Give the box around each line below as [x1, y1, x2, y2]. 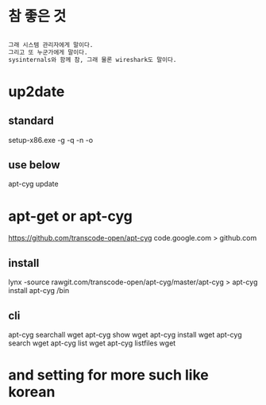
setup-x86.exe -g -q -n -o [8, 135, 94, 145]
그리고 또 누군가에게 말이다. [8, 48, 88, 56]
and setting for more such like [8, 366, 209, 384]
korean [8, 383, 56, 401]
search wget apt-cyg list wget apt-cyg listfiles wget [8, 338, 176, 348]
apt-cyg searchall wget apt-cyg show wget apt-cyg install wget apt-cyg [8, 330, 242, 339]
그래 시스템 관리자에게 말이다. [8, 40, 94, 48]
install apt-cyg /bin [8, 286, 70, 295]
